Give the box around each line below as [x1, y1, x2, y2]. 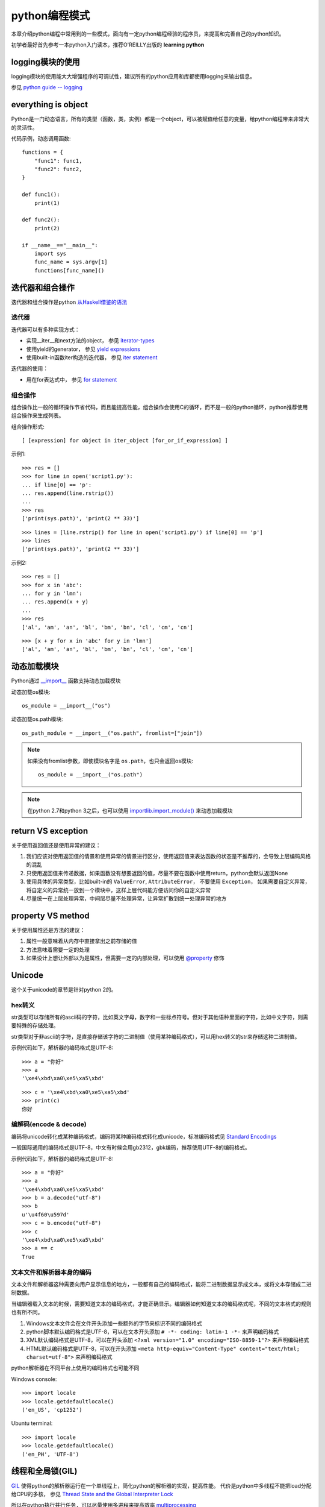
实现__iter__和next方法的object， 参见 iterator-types [26, 337, 155, 344]
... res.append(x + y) [22, 599, 89, 605]
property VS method [11, 910, 90, 920]
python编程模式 [11, 9, 90, 22]
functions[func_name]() [34, 267, 105, 274]
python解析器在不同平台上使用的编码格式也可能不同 [11, 1364, 140, 1371]
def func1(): [22, 191, 60, 198]
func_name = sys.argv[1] [34, 259, 108, 265]
